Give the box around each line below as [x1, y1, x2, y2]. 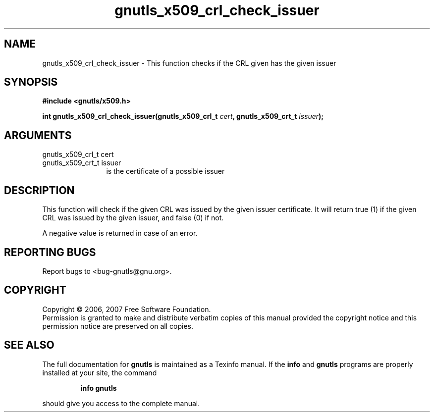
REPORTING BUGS [4, 246, 96, 259]
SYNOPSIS [4, 76, 58, 89]
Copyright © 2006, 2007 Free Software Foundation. [42, 305, 211, 313]
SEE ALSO [4, 339, 54, 352]
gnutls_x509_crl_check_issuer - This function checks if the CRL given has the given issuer [42, 58, 336, 67]
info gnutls [80, 383, 117, 392]
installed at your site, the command [42, 368, 157, 377]
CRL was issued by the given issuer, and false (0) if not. [42, 213, 224, 222]
